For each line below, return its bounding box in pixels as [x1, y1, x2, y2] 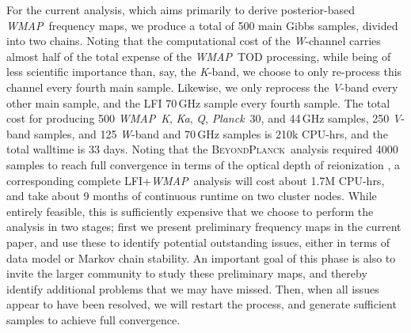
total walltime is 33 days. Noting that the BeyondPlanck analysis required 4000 [6, 141, 398, 157]
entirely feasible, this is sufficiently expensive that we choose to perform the [6, 202, 374, 219]
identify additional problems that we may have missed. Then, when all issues [6, 280, 379, 297]
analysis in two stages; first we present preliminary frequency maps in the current [6, 218, 401, 235]
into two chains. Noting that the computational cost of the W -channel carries [6, 32, 381, 49]
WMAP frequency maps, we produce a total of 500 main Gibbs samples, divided [6, 17, 398, 33]
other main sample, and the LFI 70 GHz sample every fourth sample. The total [6, 94, 390, 111]
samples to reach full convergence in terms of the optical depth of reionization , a [6, 156, 400, 172]
